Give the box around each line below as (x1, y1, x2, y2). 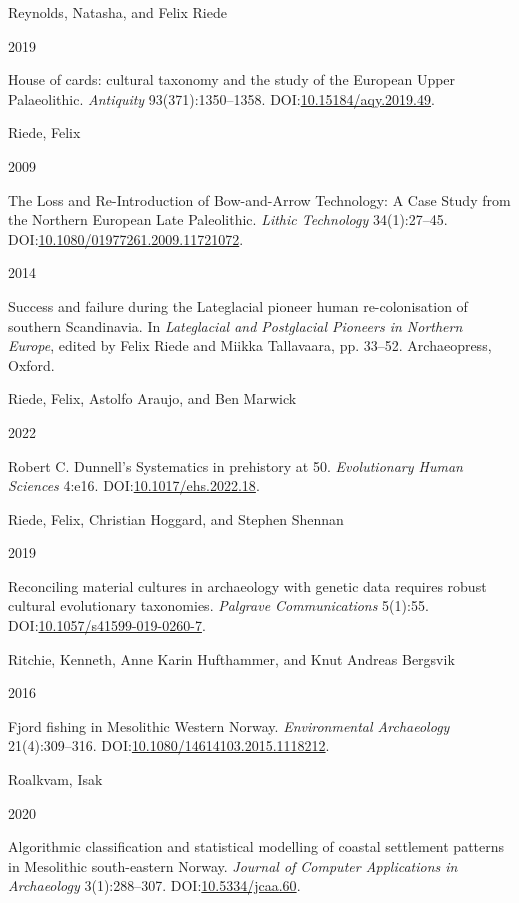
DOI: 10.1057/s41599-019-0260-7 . (8, 615, 206, 636)
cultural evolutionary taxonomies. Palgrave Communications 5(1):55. (8, 595, 429, 616)
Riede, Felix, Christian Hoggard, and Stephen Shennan (8, 508, 344, 529)
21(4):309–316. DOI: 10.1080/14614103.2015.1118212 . (8, 735, 330, 756)
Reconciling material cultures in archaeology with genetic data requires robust (8, 575, 487, 596)
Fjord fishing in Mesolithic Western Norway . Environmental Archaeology (8, 715, 450, 736)
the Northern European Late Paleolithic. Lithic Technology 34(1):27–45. (8, 209, 448, 230)
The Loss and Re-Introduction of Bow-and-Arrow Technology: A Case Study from (8, 189, 511, 210)
